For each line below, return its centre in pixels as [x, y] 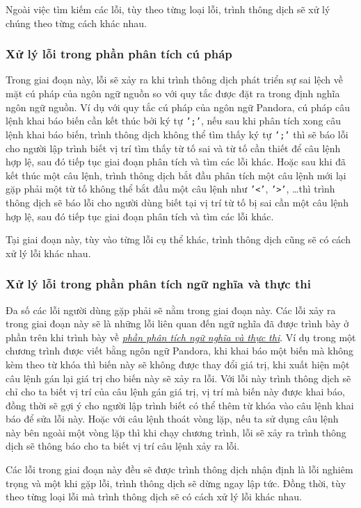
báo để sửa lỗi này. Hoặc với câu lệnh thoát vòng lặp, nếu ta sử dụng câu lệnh [172, 419]
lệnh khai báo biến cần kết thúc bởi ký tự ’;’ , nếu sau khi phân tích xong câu [174, 121]
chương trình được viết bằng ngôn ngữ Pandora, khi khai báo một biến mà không [180, 351]
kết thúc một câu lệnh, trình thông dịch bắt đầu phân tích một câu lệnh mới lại [176, 175]
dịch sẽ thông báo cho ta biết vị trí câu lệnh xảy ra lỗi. [123, 446]
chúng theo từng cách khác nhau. [77, 23]
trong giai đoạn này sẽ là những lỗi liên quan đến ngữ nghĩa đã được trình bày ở [177, 323]
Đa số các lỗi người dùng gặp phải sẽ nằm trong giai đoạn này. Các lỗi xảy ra [171, 310]
